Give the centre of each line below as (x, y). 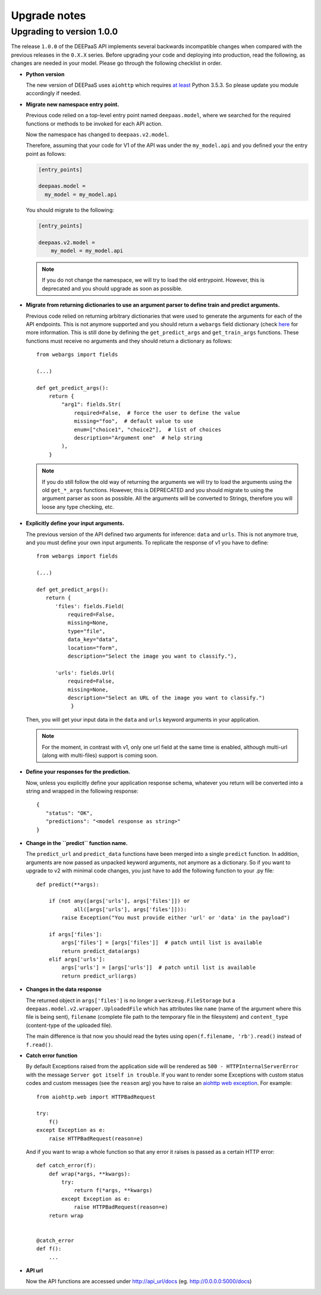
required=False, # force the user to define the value (157, 413)
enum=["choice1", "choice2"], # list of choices (148, 429)
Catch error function (52, 1055)
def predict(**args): (68, 884)
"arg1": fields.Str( (91, 404)
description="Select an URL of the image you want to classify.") (166, 697)
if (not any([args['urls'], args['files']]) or (119, 901)
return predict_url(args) (99, 976)
